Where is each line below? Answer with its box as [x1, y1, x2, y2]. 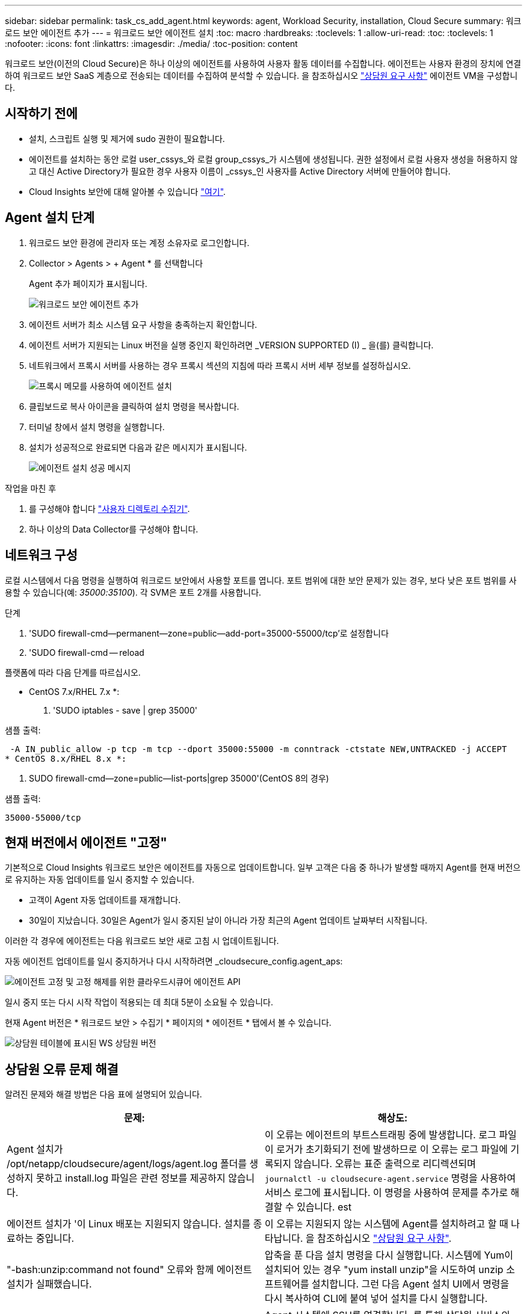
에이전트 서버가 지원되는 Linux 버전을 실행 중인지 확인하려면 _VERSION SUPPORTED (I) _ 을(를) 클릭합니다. [29, 339, 434, 350]
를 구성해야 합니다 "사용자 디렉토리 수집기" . [29, 503, 190, 514]
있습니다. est [297, 1201, 352, 1214]
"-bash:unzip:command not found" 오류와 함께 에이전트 [7, 1263, 252, 1276]
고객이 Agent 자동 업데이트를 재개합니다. [29, 895, 181, 905]
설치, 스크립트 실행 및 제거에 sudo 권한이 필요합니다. [29, 133, 225, 144]
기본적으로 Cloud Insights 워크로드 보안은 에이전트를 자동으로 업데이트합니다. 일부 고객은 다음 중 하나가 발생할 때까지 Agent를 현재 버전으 [5, 862, 521, 873]
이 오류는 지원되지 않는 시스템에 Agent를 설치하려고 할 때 [265, 1218, 508, 1230]
